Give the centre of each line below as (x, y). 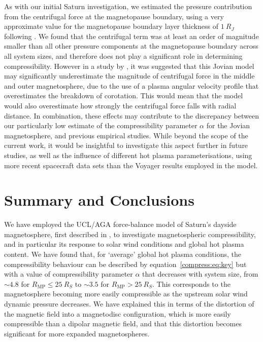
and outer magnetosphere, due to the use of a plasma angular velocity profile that (131, 85)
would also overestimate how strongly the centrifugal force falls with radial (120, 105)
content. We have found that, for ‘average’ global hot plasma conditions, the (123, 254)
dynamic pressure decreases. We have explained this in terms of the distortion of (129, 303)
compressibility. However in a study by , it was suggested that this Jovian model (129, 66)
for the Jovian (228, 125)
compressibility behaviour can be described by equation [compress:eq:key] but (125, 264)
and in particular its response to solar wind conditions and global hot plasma (124, 244)
